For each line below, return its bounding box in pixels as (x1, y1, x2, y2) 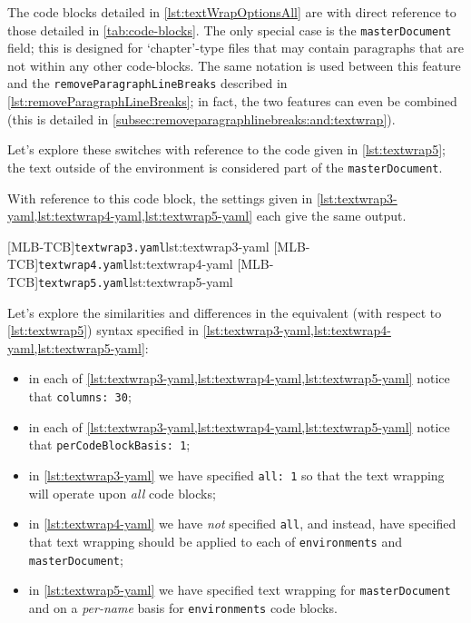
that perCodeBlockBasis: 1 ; (28, 435, 191, 454)
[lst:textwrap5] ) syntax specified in (7, 321, 200, 340)
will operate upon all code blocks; (28, 483, 216, 502)
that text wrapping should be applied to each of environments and (28, 531, 402, 550)
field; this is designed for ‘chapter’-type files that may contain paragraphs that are (7, 38, 465, 57)
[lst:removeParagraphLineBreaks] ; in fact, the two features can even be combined (7, 92, 457, 111)
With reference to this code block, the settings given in (7, 188, 313, 207)
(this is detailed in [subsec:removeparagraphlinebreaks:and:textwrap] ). (7, 109, 396, 128)
